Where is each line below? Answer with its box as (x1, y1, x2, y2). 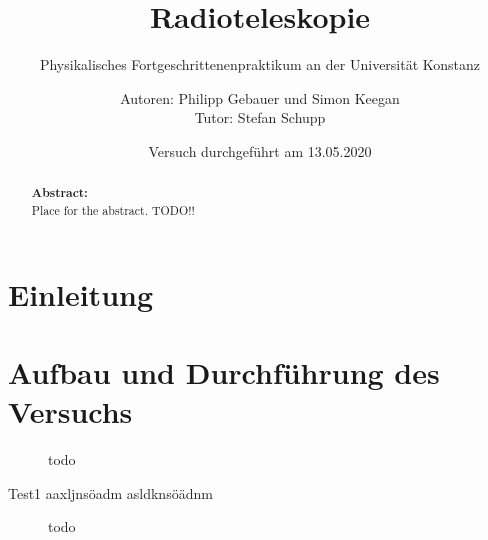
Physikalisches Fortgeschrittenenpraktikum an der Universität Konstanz (39, 54, 481, 75)
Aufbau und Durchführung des (8, 351, 440, 392)
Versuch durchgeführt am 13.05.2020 (148, 140, 372, 161)
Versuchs (8, 391, 133, 432)
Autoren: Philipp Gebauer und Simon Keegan (120, 87, 400, 108)
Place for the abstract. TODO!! (31, 201, 195, 218)
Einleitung (8, 273, 154, 314)
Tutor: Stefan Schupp (194, 107, 326, 128)
